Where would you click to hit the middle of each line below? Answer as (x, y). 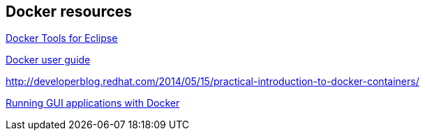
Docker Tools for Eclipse (62, 38)
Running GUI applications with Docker (93, 103)
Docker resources (69, 12)
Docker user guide (48, 60)
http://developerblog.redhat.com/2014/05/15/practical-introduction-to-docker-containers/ (212, 82)
